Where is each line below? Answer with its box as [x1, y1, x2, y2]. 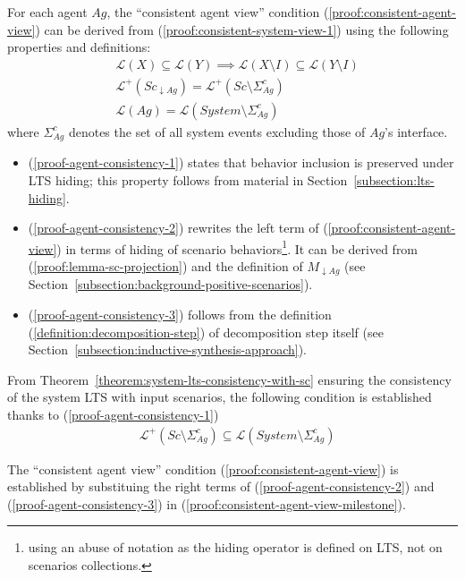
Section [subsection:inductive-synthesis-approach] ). [28, 340, 307, 359]
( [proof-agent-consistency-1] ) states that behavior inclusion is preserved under [28, 153, 454, 172]
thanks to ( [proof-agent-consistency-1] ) [7, 404, 219, 423]
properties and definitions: [7, 38, 151, 56]
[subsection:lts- [353, 170, 435, 189]
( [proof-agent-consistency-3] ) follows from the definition [28, 305, 332, 323]
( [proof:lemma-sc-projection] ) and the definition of [28, 256, 303, 275]
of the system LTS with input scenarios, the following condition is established [7, 387, 432, 406]
